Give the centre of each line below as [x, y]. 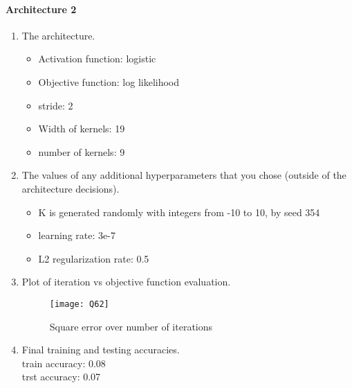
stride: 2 [56, 105]
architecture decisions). [71, 188]
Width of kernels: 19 [82, 129]
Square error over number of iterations [131, 326]
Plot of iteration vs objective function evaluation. [126, 282]
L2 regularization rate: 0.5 [94, 258]
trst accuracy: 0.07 [61, 377]
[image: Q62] [79, 304]
